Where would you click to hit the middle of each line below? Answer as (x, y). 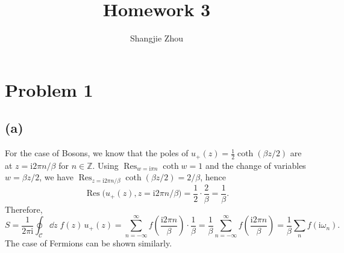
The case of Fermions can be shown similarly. (89, 243)
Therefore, (24, 209)
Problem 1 (49, 89)
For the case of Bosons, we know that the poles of (97, 153)
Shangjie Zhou (157, 38)
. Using (105, 165)
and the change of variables (255, 165)
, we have (56, 177)
